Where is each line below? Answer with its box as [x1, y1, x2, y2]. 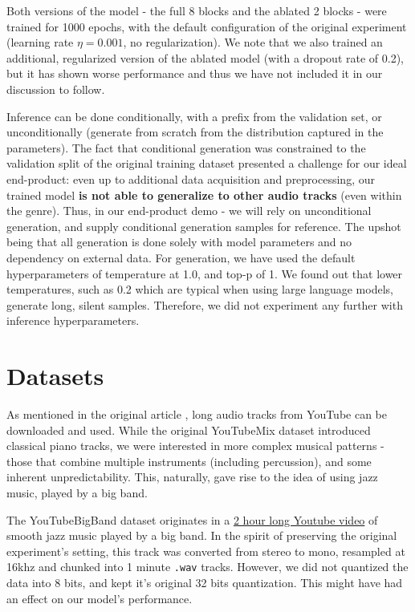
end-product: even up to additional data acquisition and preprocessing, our [6, 170, 375, 187]
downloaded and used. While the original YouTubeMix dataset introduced [6, 421, 371, 438]
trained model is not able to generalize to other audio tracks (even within [6, 186, 402, 203]
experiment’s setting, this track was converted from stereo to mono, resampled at [6, 542, 405, 559]
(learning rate [6, 34, 74, 51]
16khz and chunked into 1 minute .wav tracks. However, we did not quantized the [6, 558, 409, 575]
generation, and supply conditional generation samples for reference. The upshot [6, 217, 401, 234]
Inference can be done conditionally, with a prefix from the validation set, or [6, 107, 382, 124]
